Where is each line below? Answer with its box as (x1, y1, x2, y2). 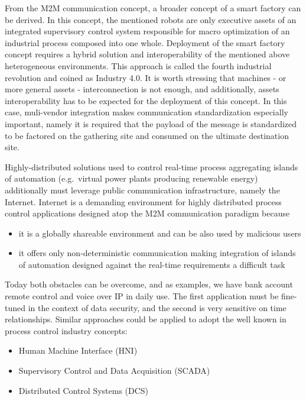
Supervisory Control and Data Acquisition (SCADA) (18, 364, 210, 377)
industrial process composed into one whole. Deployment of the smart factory (5, 36, 285, 48)
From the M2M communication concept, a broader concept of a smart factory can (5, 2, 301, 14)
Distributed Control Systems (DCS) (18, 384, 149, 396)
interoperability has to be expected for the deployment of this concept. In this (5, 94, 287, 106)
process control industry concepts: (5, 324, 128, 337)
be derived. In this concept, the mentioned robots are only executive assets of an (5, 13, 297, 25)
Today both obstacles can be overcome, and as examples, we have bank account (5, 278, 293, 290)
